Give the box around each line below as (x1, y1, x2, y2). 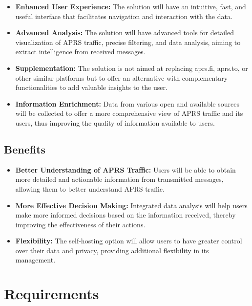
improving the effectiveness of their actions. (15, 219, 146, 229)
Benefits (4, 141, 46, 156)
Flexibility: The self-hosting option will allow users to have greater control (15, 236, 242, 246)
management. (15, 255, 56, 265)
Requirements (4, 284, 99, 304)
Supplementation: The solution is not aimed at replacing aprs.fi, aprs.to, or (15, 63, 248, 73)
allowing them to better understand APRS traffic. (15, 183, 165, 194)
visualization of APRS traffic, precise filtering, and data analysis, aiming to (15, 37, 241, 47)
